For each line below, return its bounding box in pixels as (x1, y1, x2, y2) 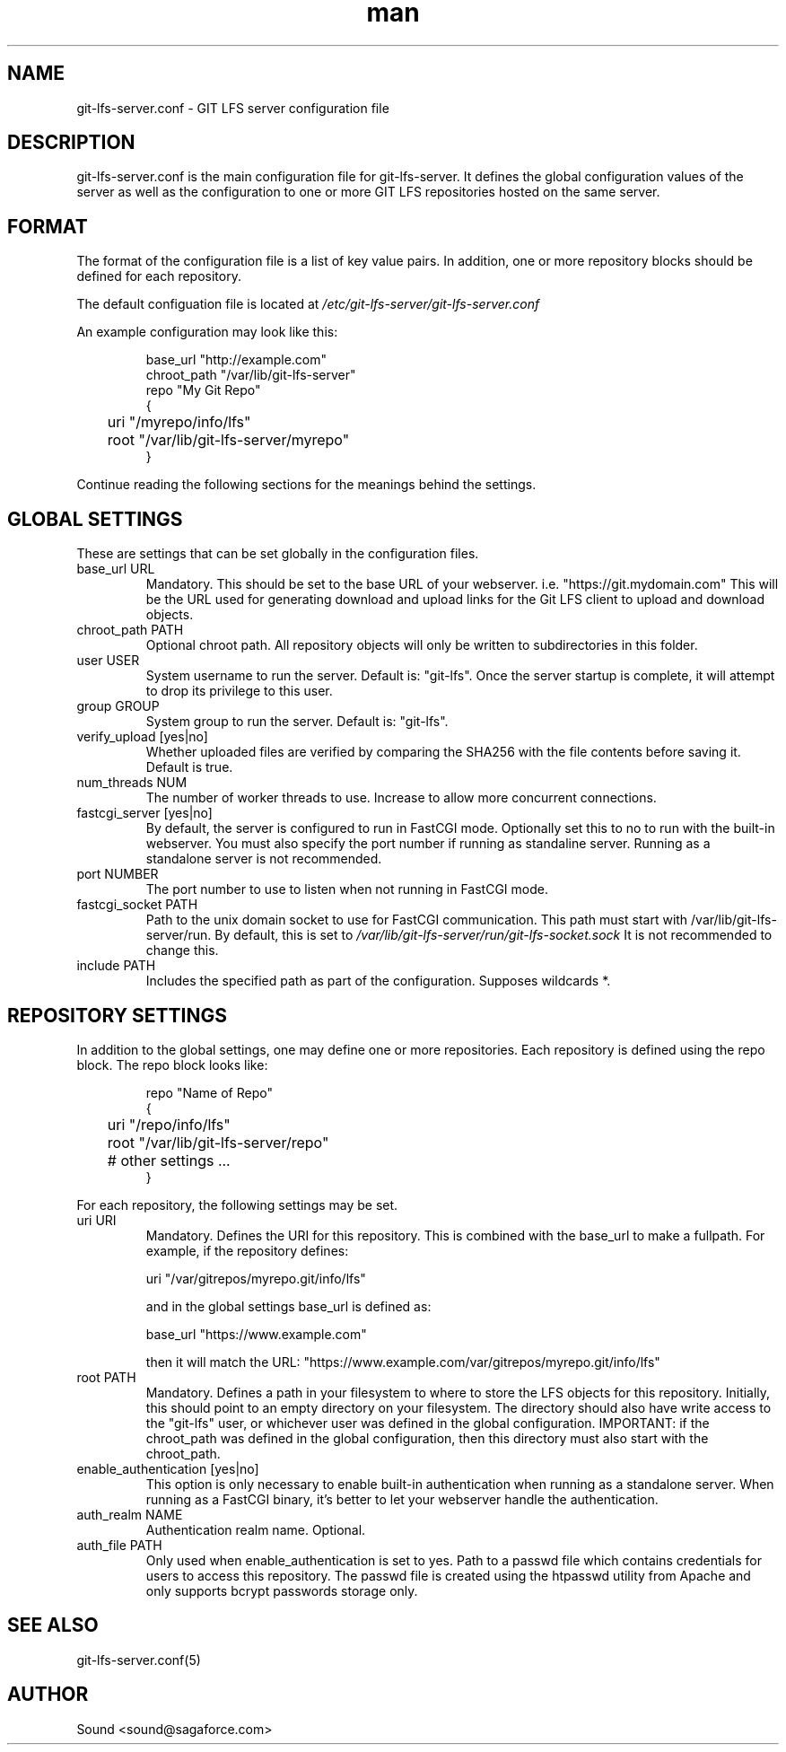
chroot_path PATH (76, 622, 184, 638)
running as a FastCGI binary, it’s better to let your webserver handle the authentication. (145, 1491, 659, 1507)
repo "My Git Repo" (145, 382, 261, 399)
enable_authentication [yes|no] (76, 1460, 259, 1476)
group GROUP (76, 698, 160, 714)
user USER (76, 653, 140, 669)
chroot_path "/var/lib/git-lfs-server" (145, 367, 356, 383)
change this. (145, 942, 219, 959)
